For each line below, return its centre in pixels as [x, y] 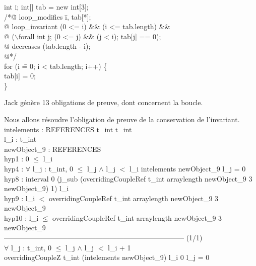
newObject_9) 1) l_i [37, 188]
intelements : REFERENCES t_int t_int [68, 129]
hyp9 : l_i [20, 198]
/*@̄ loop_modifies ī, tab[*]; [48, 16]
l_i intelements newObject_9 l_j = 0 [187, 168]
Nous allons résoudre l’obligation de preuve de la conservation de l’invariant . [122, 119]
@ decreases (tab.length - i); [47, 46]
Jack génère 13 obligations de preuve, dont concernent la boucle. [104, 102]
